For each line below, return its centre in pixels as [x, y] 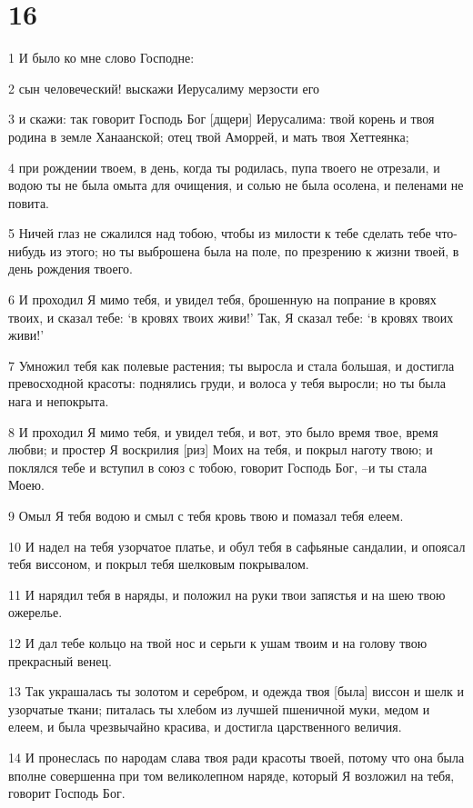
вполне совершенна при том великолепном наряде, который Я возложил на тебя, [231, 775]
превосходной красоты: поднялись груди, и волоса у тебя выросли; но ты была [227, 383]
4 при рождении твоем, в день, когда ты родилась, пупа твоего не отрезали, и [224, 167]
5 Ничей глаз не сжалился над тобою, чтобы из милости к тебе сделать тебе [220, 233]
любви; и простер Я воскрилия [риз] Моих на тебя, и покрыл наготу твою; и [221, 449]
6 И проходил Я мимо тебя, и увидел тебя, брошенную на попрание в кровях [222, 299]
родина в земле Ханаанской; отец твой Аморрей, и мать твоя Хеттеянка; [209, 136]
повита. [29, 202]
